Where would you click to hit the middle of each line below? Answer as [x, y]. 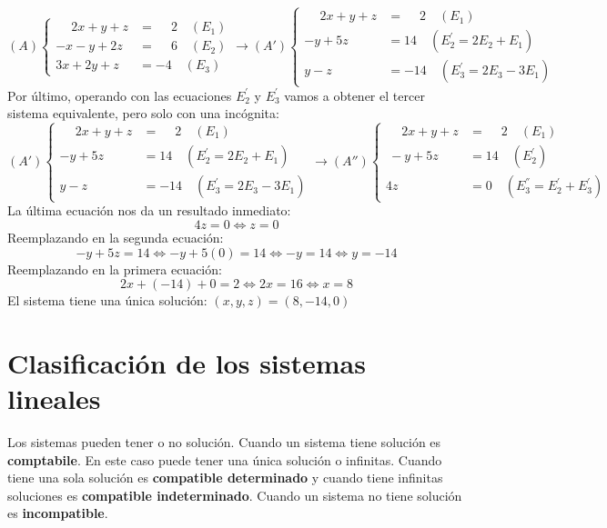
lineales [54, 398]
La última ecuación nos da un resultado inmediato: [149, 210]
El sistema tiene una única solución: [107, 300]
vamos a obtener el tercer [354, 95]
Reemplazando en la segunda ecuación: [116, 237]
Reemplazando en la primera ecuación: [115, 269]
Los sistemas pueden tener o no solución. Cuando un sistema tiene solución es [224, 442]
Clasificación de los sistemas [187, 362]
